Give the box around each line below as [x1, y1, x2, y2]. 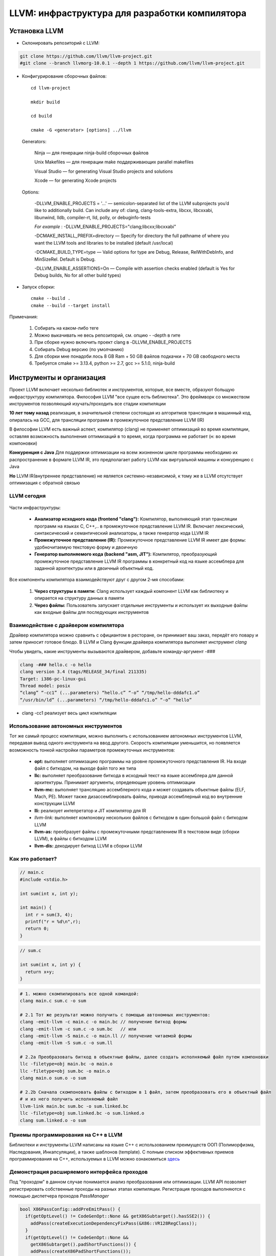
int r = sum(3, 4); [25, 912, 73, 917]
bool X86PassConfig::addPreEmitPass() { [20, 1206, 120, 1212]
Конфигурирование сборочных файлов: [22, 73, 107, 79]
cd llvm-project [31, 85, 71, 90]
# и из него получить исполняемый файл [20, 1096, 118, 1102]
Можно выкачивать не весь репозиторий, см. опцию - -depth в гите [34, 332, 181, 338]
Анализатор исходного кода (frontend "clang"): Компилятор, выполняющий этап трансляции [34, 516, 237, 522]
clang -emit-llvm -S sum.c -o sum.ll [20, 1040, 113, 1046]
